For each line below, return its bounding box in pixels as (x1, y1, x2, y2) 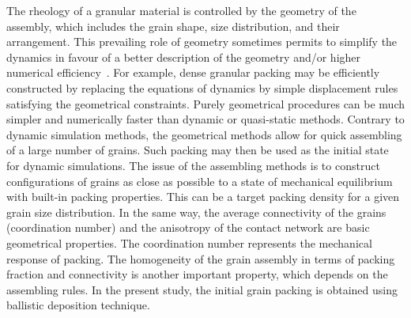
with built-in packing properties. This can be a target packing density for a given (6, 188, 400, 205)
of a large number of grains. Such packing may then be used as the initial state (6, 142, 389, 158)
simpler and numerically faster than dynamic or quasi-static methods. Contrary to (6, 111, 405, 127)
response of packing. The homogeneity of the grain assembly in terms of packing (6, 250, 395, 267)
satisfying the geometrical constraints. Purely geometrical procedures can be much (6, 95, 405, 112)
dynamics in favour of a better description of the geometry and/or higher (6, 48, 361, 65)
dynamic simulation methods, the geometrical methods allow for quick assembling (6, 126, 402, 142)
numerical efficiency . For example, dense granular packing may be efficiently (6, 64, 380, 81)
